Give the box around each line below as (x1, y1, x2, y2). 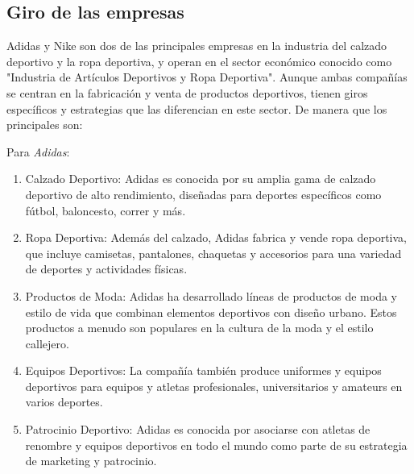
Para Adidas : (6, 143, 70, 160)
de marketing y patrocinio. (25, 452, 157, 469)
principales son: (6, 116, 83, 133)
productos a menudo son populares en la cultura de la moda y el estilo (25, 319, 374, 336)
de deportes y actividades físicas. (25, 260, 188, 277)
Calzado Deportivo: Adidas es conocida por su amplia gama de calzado (25, 170, 376, 187)
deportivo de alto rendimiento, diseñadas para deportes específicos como (25, 185, 382, 202)
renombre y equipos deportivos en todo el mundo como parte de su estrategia (25, 436, 408, 453)
